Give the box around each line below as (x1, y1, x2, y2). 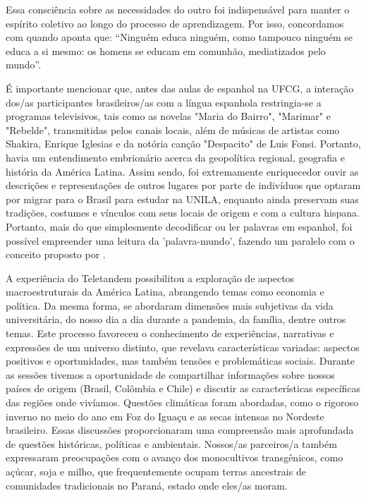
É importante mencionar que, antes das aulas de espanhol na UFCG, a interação (6, 80, 354, 95)
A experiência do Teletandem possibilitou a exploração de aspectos (6, 270, 295, 285)
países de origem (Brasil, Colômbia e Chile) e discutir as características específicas (6, 381, 361, 396)
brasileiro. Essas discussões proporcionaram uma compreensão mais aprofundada (6, 423, 354, 437)
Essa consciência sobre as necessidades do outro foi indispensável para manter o (6, 2, 350, 16)
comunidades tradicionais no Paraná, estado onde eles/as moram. (6, 478, 288, 492)
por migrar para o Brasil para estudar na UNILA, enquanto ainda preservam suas (6, 191, 359, 206)
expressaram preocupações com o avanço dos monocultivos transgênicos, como (6, 450, 343, 465)
